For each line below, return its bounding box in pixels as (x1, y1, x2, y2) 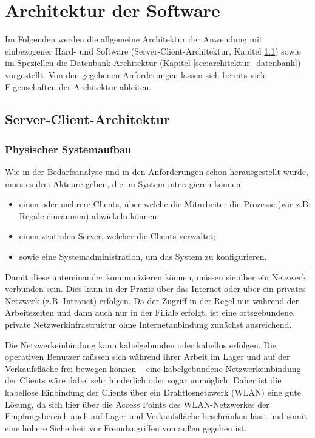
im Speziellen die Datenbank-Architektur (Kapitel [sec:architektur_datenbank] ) (5, 56, 301, 69)
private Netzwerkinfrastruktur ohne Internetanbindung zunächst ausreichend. (5, 318, 292, 331)
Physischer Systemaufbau (5, 141, 132, 156)
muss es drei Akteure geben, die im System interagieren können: (5, 177, 243, 190)
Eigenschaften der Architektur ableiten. (5, 80, 152, 93)
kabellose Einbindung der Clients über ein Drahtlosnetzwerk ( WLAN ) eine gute (5, 386, 301, 398)
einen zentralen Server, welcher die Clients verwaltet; (19, 230, 216, 242)
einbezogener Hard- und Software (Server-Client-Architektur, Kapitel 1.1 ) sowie (5, 44, 301, 57)
